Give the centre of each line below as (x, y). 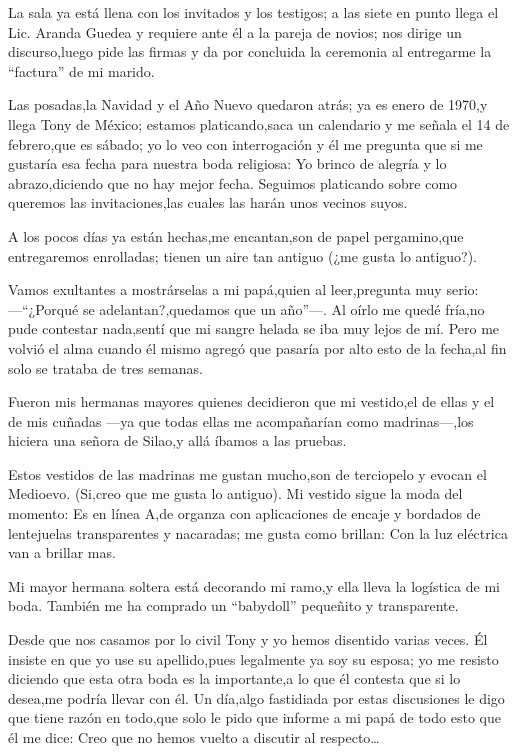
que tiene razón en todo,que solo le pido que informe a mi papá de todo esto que (254, 717)
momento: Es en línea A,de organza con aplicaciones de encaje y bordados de (244, 513)
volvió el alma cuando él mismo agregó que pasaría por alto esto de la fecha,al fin (257, 347)
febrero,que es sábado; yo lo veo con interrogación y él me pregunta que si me (245, 143)
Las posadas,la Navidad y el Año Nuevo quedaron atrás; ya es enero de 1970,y (248, 104)
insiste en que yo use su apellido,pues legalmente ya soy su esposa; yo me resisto (253, 658)
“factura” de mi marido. (81, 70)
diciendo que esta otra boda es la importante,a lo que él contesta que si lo (234, 678)
